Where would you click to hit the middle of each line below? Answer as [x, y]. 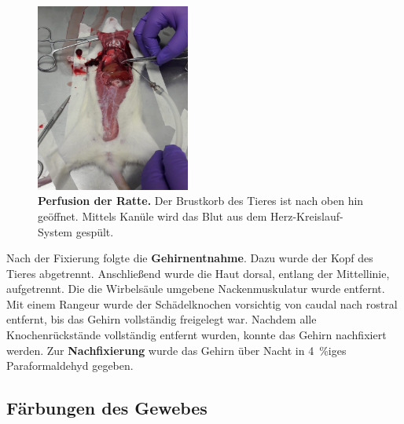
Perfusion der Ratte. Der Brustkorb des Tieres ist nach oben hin [201, 201]
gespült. [95, 231]
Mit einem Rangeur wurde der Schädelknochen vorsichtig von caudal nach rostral [202, 303]
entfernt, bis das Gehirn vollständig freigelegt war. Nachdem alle [162, 319]
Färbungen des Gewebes [107, 408]
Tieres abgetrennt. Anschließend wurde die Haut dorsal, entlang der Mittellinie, [198, 273]
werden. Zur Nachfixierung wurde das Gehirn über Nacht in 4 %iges [176, 350]
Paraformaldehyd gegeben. [70, 366]
